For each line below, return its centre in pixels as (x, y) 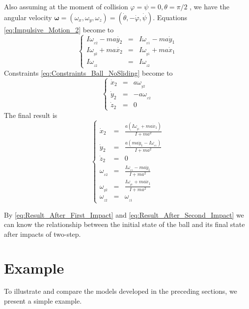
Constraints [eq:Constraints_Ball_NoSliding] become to (88, 72)
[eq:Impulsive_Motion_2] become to (59, 29)
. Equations (170, 17)
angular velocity (28, 17)
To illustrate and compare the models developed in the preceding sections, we (121, 291)
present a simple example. (43, 301)
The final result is (31, 115)
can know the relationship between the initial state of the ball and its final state (124, 224)
